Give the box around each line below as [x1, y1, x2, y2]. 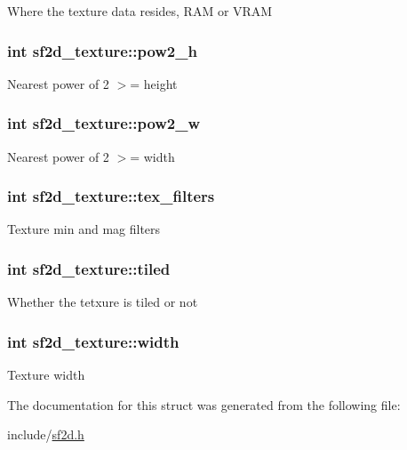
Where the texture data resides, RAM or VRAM [7, 2, 273, 20]
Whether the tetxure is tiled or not [7, 293, 198, 311]
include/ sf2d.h [7, 425, 84, 444]
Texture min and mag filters [7, 220, 161, 238]
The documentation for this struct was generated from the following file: [7, 395, 401, 414]
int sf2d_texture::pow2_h [7, 39, 197, 61]
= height [130, 74, 178, 92]
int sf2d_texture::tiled [7, 257, 171, 279]
